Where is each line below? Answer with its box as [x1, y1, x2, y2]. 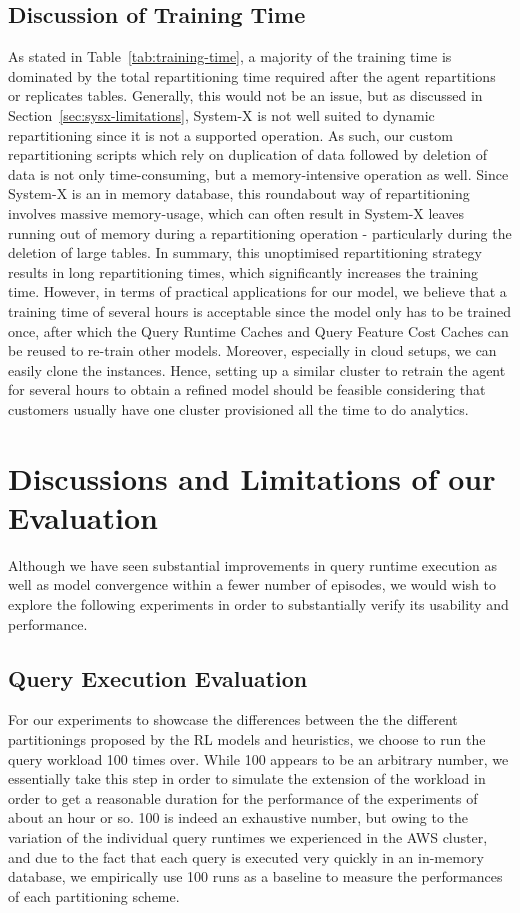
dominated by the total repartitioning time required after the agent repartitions [8, 65, 496, 86]
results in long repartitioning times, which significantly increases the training [8, 261, 479, 282]
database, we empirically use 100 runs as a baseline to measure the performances [8, 866, 503, 887]
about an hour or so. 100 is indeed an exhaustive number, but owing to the [8, 807, 469, 828]
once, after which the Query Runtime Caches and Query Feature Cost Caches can [8, 320, 509, 341]
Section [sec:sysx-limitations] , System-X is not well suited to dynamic [8, 104, 435, 125]
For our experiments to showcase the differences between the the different [8, 709, 458, 730]
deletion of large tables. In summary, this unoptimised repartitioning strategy [8, 242, 482, 263]
